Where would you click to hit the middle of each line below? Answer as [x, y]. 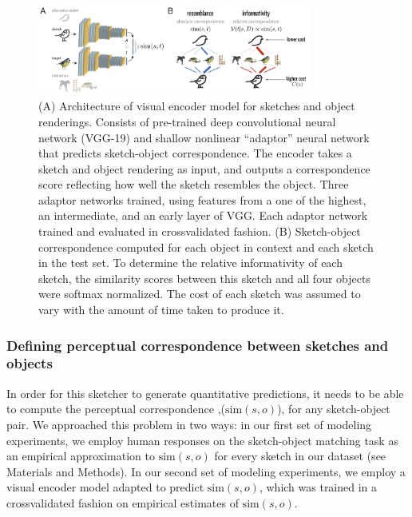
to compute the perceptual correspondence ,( [116, 409]
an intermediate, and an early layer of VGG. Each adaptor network [203, 215]
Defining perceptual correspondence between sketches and [198, 345]
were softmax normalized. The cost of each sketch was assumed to [200, 294]
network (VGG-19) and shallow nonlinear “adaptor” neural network [204, 137]
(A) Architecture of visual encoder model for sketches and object [197, 106]
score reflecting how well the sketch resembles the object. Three [194, 184]
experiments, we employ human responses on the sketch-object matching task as [202, 440]
